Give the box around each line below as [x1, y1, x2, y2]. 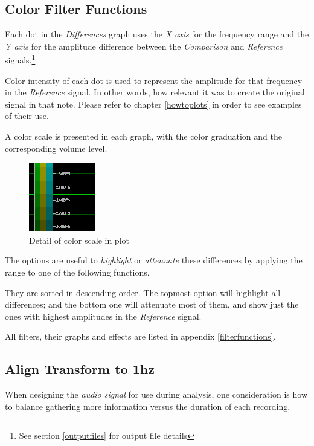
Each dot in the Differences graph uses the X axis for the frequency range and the [5, 28, 309, 40]
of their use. [5, 109, 49, 122]
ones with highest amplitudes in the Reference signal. [5, 309, 202, 322]
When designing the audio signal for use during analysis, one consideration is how [5, 388, 307, 401]
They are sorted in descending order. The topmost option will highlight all [5, 286, 281, 299]
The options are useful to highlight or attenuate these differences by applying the [5, 254, 303, 267]
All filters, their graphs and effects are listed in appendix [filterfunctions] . [5, 330, 276, 343]
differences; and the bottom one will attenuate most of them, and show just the [5, 298, 299, 311]
